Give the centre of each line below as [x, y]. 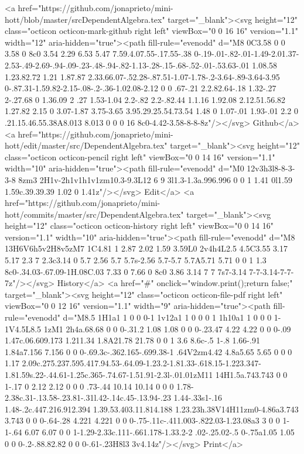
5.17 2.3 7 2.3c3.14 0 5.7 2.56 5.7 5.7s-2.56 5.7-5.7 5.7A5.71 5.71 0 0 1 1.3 [136, 260]
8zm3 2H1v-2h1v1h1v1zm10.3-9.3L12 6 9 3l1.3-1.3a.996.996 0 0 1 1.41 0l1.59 [155, 179]
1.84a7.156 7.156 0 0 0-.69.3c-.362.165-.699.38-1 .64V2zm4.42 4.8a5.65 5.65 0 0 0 [148, 351]
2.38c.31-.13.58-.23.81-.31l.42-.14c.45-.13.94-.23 [88, 398]
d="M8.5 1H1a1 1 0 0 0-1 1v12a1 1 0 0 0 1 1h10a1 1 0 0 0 [167, 317]
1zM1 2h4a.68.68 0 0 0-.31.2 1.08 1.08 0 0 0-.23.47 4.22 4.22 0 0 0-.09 [167, 329]
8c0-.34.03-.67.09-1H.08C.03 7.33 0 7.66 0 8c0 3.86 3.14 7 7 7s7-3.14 [126, 271]
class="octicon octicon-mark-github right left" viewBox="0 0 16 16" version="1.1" [151, 31]
